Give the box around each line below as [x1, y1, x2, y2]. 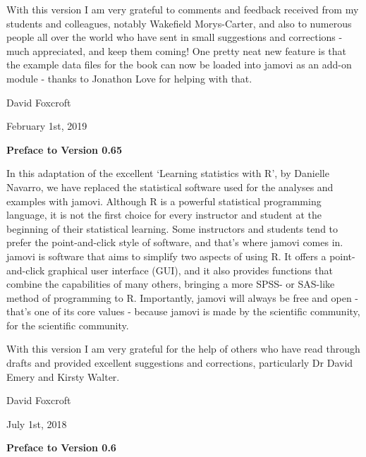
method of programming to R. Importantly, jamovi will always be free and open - [6, 290, 358, 305]
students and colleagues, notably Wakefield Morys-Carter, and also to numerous [6, 16, 352, 30]
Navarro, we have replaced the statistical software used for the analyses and [6, 179, 334, 194]
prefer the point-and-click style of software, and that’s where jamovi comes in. [6, 235, 343, 250]
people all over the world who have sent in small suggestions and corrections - [6, 30, 343, 44]
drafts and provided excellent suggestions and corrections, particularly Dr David [6, 355, 353, 370]
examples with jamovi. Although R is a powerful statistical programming [6, 193, 322, 208]
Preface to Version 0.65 [6, 142, 122, 157]
